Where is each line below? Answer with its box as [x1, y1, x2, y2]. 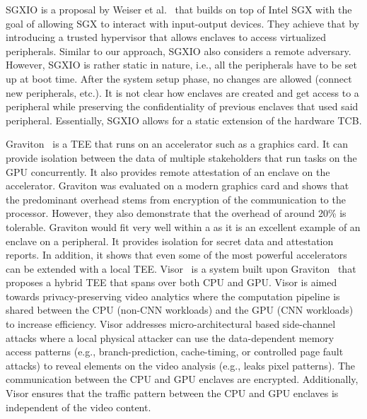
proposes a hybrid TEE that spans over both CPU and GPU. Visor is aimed [6, 275, 337, 290]
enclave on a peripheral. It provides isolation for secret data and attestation [6, 233, 334, 248]
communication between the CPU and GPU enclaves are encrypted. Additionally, [6, 372, 359, 386]
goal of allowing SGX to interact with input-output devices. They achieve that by [6, 16, 359, 30]
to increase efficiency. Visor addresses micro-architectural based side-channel [6, 317, 336, 331]
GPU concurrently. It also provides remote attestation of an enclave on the [6, 164, 330, 179]
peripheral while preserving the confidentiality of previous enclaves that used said [6, 99, 359, 114]
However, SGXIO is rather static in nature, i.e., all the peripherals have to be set [6, 57, 357, 72]
